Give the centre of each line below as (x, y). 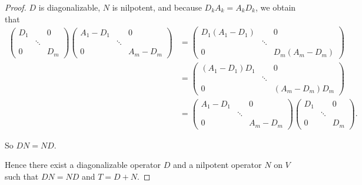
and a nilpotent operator (217, 165)
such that (22, 176)
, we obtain (276, 7)
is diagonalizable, (69, 7)
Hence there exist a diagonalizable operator (83, 165)
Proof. (16, 7)
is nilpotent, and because (157, 7)
